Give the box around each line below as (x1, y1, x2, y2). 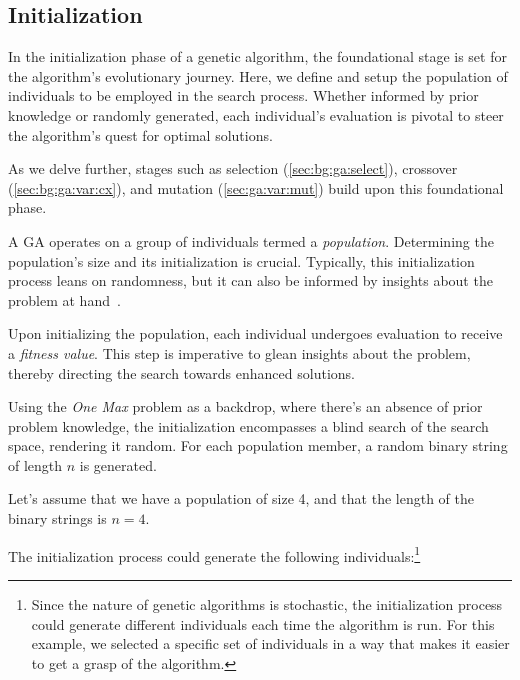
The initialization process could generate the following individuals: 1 (8, 542, 421, 566)
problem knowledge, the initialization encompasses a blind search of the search (8, 415, 489, 436)
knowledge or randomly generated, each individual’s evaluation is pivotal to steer (8, 104, 504, 125)
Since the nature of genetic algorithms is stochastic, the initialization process (31, 593, 503, 614)
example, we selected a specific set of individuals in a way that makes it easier (31, 633, 510, 654)
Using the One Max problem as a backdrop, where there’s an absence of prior (8, 396, 483, 417)
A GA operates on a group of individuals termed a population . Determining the (8, 230, 494, 251)
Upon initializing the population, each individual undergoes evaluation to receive (8, 323, 503, 344)
